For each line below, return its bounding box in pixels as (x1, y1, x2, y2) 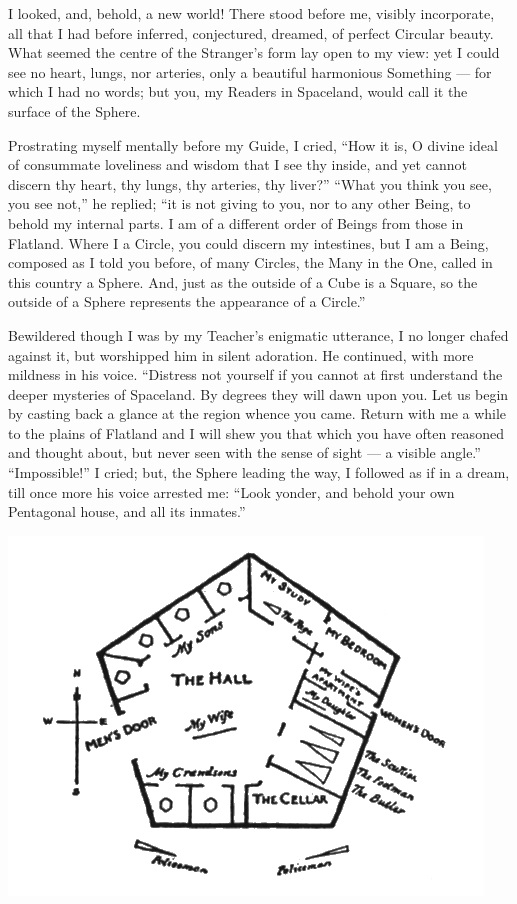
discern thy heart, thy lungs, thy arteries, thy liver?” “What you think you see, (8, 173, 492, 194)
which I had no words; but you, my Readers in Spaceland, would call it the (8, 81, 468, 102)
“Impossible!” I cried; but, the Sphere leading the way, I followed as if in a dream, (8, 462, 510, 483)
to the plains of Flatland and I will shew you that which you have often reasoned (8, 422, 504, 443)
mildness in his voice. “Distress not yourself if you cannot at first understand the (8, 364, 503, 385)
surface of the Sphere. (8, 100, 141, 121)
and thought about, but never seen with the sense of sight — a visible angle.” (8, 442, 481, 463)
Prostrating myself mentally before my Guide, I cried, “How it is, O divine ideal (8, 134, 498, 155)
